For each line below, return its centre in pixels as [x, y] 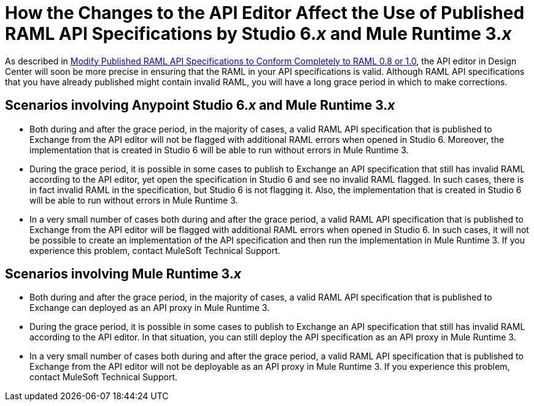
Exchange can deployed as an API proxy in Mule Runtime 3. [150, 308]
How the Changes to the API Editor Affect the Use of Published [265, 13]
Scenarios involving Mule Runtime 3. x [123, 274]
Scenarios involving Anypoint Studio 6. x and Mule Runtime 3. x [200, 105]
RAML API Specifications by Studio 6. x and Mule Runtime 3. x [258, 34]
